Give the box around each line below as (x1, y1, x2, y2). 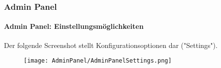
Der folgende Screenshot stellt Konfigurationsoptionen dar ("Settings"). (4, 40, 218, 50)
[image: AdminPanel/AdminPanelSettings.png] (24, 57, 172, 65)
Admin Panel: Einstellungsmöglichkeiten (4, 21, 144, 31)
